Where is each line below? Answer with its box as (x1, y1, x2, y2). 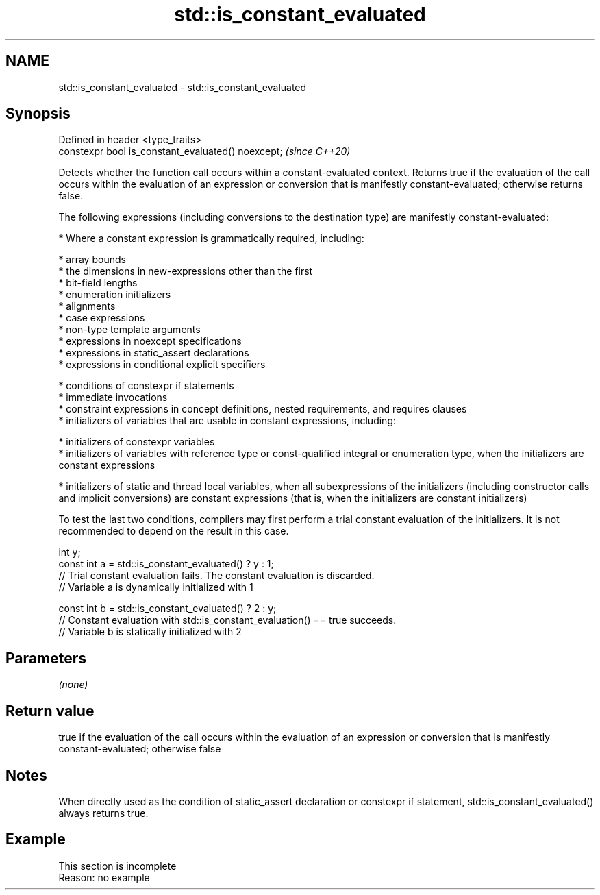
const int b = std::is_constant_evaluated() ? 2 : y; (58, 602, 277, 615)
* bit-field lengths (58, 277, 138, 289)
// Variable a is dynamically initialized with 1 (58, 581, 253, 593)
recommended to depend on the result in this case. (58, 525, 289, 537)
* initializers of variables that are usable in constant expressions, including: (58, 415, 397, 427)
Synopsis (5, 105, 71, 123)
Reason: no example (58, 871, 150, 883)
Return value (5, 702, 95, 720)
